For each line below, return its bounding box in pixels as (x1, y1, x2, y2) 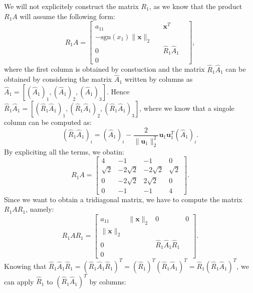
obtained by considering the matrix (4, 74, 112, 84)
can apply (4, 276, 34, 286)
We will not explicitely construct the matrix (4, 1, 139, 11)
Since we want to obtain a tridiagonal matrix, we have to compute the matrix (4, 194, 242, 204)
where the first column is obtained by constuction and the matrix (4, 64, 205, 74)
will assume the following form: (20, 11, 115, 21)
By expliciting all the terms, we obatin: (4, 146, 124, 157)
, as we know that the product (149, 1, 242, 11)
